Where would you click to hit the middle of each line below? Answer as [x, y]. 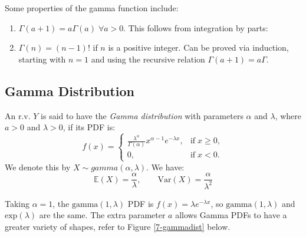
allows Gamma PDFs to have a [231, 215]
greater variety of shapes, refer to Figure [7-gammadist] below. [118, 226]
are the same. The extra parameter [102, 215]
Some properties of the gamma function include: [92, 8]
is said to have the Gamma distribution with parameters [142, 115]
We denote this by [38, 167]
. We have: [165, 167]
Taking [17, 203]
